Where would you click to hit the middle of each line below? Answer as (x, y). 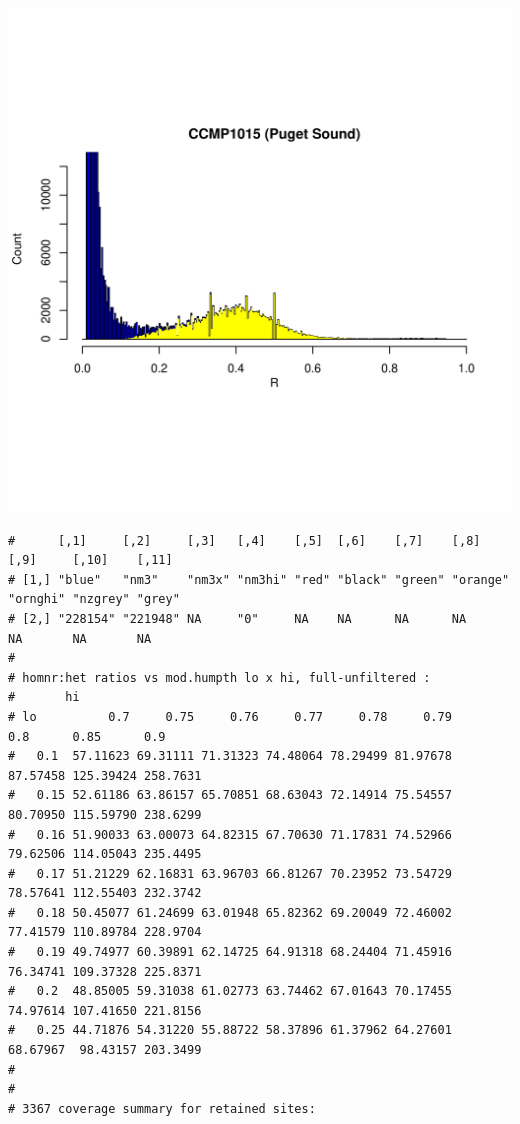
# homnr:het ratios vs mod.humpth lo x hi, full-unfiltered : (219, 677)
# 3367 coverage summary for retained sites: (162, 1108)
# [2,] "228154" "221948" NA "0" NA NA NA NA (237, 618)
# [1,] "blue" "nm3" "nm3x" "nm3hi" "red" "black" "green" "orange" (259, 579)
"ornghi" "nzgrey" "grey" (94, 599)
